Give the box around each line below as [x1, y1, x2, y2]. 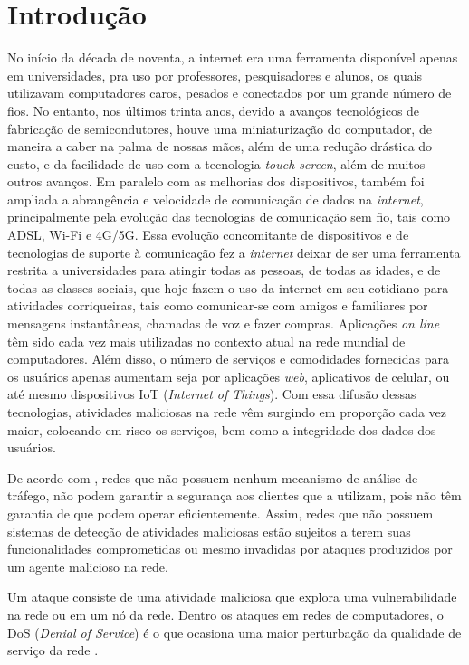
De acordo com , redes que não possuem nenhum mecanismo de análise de [7, 468, 418, 487]
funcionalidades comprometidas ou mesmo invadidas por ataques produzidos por [7, 539, 453, 558]
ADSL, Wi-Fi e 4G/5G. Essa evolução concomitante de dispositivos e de [7, 225, 409, 244]
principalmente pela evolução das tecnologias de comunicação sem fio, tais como [7, 207, 451, 226]
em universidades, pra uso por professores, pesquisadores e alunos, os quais [7, 65, 423, 84]
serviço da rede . [7, 641, 99, 660]
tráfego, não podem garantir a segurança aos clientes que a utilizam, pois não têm [7, 486, 462, 505]
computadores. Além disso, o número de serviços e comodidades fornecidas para [7, 349, 449, 368]
